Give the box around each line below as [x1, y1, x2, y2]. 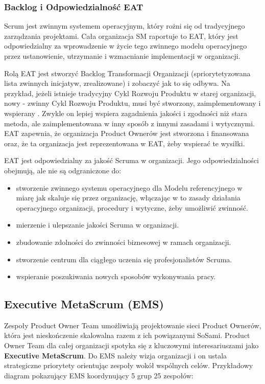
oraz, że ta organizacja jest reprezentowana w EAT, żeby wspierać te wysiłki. [4, 138, 245, 148]
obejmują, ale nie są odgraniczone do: [4, 165, 122, 175]
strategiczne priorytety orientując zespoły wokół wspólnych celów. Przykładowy [4, 360, 253, 371]
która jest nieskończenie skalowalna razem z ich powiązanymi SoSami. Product [4, 330, 250, 341]
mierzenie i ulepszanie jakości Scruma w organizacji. [16, 219, 179, 230]
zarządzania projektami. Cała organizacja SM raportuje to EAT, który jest [4, 30, 238, 41]
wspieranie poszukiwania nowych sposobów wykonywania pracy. [16, 271, 216, 282]
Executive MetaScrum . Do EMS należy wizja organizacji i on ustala [4, 350, 227, 360]
